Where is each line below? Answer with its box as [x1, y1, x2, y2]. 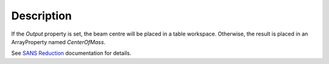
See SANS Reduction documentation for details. [11, 50, 132, 57]
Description [11, 9, 73, 22]
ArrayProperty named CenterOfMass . [11, 38, 106, 45]
